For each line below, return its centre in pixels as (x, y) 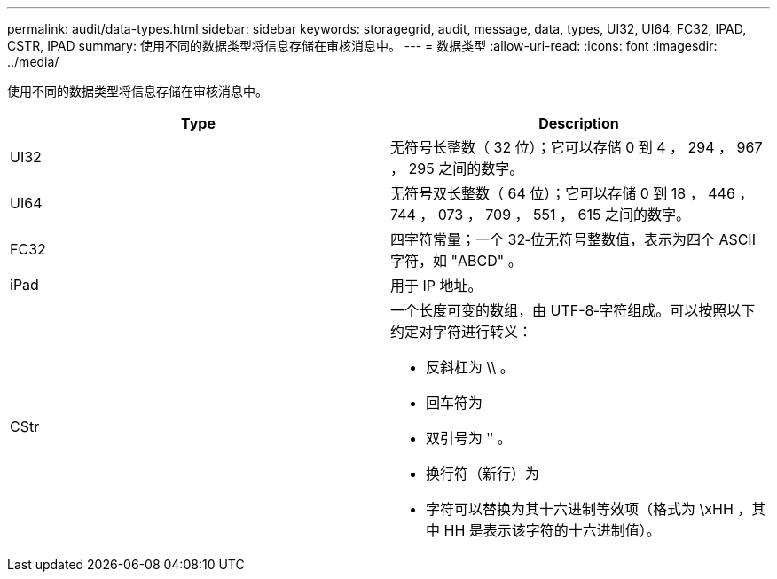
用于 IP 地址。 (436, 286)
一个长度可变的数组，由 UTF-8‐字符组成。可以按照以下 (573, 310)
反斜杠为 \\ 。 (470, 367)
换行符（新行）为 (483, 473)
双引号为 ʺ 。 (469, 438)
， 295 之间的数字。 (457, 168)
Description (579, 123)
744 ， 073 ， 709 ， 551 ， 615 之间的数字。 (540, 215)
